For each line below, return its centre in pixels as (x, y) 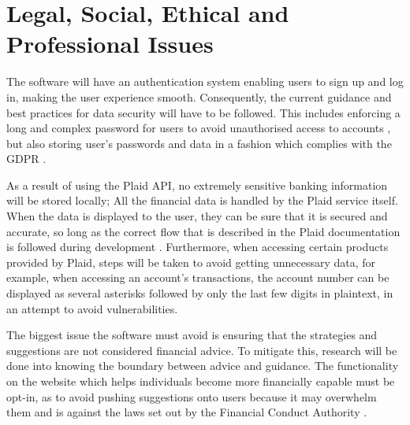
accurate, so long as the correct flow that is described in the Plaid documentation (203, 231)
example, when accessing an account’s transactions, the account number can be (198, 277)
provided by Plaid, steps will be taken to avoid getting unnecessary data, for (191, 262)
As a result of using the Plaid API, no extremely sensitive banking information (197, 185)
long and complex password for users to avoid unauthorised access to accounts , (199, 128)
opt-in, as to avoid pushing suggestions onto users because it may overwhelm (192, 396)
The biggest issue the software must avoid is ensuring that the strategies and (192, 335)
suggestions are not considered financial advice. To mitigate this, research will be (202, 350)
